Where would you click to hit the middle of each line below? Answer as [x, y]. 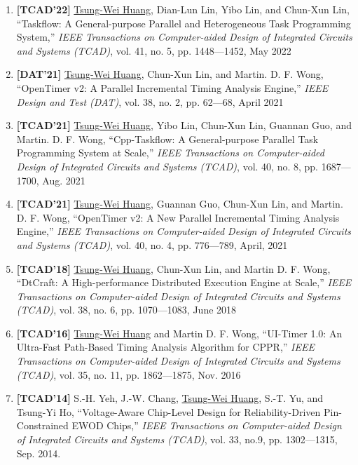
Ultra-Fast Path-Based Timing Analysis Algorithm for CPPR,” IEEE [165, 347]
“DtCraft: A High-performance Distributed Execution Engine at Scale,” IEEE [184, 282]
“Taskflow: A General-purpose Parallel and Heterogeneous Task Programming [184, 23]
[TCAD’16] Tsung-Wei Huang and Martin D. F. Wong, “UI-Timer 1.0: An [179, 333]
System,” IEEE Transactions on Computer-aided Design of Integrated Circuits [184, 37]
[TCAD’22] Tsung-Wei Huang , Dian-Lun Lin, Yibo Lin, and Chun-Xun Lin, [183, 9]
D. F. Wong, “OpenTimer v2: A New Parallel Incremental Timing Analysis [178, 217]
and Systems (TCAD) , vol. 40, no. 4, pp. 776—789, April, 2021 [152, 244]
